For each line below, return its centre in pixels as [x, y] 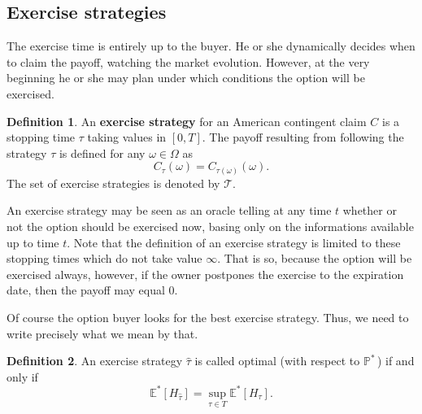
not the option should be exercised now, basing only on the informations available [210, 227]
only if [22, 376]
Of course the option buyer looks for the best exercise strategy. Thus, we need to [208, 318]
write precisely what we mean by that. [102, 333]
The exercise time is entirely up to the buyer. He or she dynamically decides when [211, 46]
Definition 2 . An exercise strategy [95, 361]
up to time [33, 242]
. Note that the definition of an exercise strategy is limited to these [234, 242]
